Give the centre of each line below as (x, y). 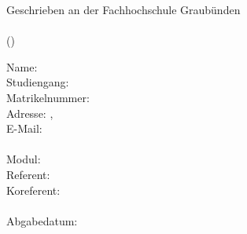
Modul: (24, 159)
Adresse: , (30, 113)
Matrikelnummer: (48, 97)
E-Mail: (24, 128)
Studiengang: (38, 82)
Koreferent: (33, 190)
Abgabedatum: (42, 220)
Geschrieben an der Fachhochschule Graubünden (124, 9)
